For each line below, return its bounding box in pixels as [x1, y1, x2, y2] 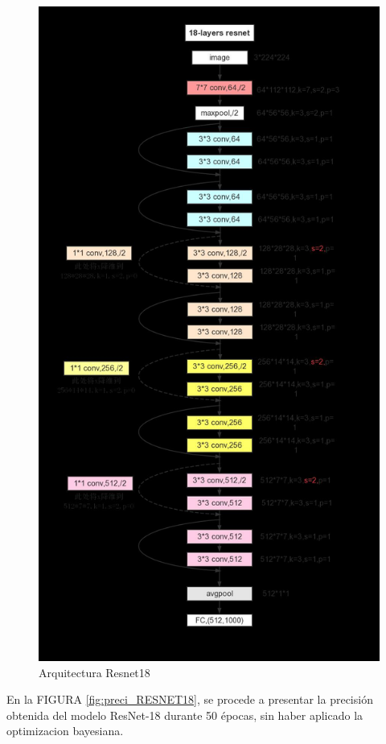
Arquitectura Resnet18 [39, 663, 150, 680]
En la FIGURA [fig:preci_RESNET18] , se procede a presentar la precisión [6, 691, 373, 708]
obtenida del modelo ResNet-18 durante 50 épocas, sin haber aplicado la [6, 706, 363, 723]
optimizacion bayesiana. [6, 722, 124, 739]
